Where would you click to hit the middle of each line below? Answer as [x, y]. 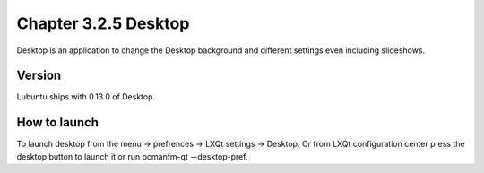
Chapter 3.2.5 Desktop [103, 23]
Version [39, 76]
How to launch [57, 122]
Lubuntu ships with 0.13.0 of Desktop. [86, 97]
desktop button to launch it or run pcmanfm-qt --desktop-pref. [132, 156]
